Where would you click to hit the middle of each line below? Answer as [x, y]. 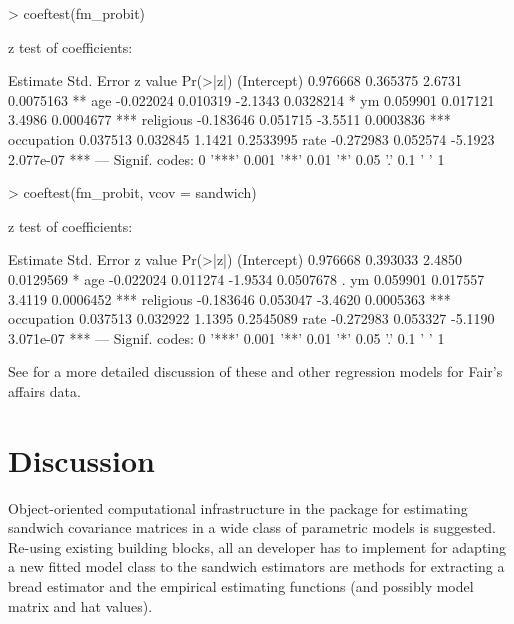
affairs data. [44, 390]
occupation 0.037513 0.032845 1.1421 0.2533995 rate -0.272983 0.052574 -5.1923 [251, 138]
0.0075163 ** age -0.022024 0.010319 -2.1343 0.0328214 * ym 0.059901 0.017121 [251, 99]
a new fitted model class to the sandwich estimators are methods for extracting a [256, 566]
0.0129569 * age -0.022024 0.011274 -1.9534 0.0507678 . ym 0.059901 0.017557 [246, 278]
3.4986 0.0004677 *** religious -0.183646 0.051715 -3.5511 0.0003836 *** [229, 119]
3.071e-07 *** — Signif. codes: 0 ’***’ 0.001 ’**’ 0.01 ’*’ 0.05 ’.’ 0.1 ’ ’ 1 [226, 337]
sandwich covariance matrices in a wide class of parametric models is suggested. [252, 527]
